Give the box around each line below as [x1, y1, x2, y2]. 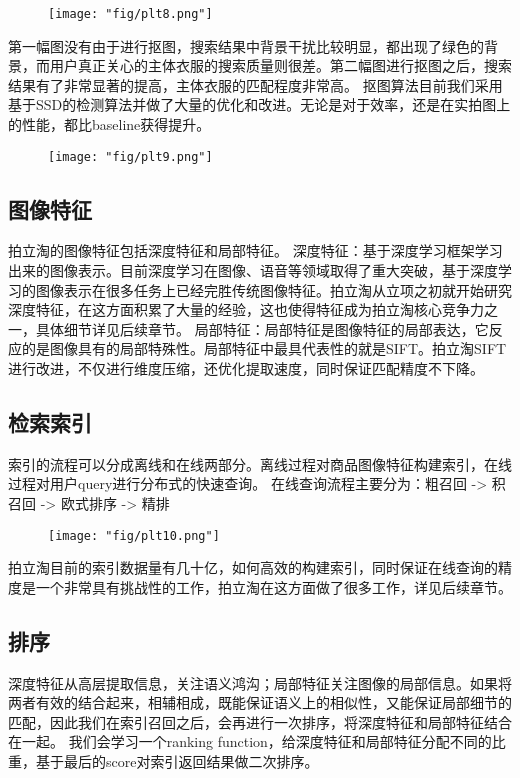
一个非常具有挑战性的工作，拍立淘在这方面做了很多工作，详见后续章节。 [35, 576, 512, 597]
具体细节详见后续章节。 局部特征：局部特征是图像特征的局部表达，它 [35, 318, 489, 339]
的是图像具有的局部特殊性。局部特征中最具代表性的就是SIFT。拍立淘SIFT [21, 338, 507, 359]
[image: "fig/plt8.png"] [48, 7, 213, 21]
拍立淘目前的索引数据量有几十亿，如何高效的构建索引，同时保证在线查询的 [8, 557, 498, 578]
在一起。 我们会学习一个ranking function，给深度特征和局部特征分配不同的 [8, 731, 492, 752]
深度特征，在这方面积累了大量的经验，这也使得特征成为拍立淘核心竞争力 [8, 299, 484, 320]
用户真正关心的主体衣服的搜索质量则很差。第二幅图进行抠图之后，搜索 [49, 55, 512, 76]
